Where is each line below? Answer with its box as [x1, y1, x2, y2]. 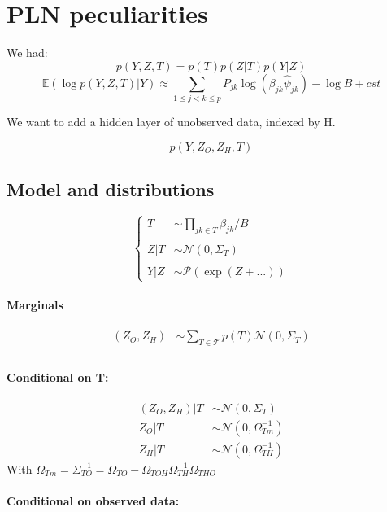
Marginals [7, 295, 63, 313]
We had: [7, 44, 48, 61]
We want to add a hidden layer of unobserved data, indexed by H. [7, 113, 336, 130]
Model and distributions [7, 177, 215, 202]
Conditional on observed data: [7, 492, 180, 510]
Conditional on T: [7, 368, 109, 385]
